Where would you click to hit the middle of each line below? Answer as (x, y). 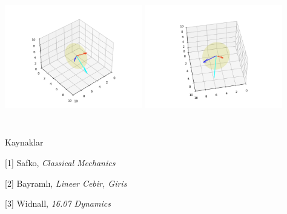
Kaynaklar (24, 142)
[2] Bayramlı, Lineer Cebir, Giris (66, 183)
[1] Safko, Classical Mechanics (60, 162)
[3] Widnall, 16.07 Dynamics (58, 203)
